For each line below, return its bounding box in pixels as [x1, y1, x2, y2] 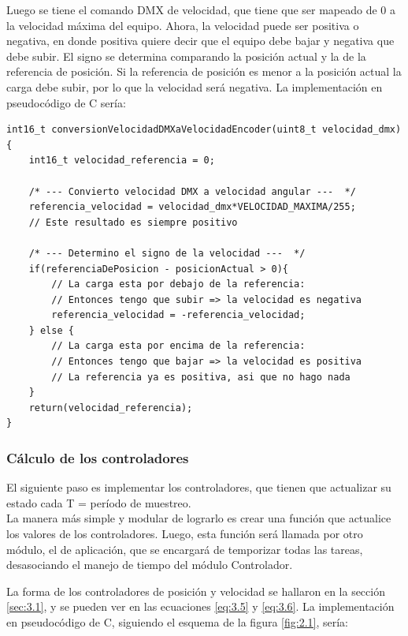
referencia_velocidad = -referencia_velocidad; [51, 309, 306, 321]
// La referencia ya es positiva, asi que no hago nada [51, 371, 351, 383]
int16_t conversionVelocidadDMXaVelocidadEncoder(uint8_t [6, 124, 317, 136]
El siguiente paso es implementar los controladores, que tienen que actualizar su [6, 479, 391, 496]
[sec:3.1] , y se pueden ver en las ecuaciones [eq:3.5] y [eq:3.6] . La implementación [6, 598, 395, 615]
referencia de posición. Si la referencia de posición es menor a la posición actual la [6, 63, 402, 80]
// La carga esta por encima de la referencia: [51, 340, 306, 352]
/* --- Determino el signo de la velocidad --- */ [28, 247, 306, 259]
